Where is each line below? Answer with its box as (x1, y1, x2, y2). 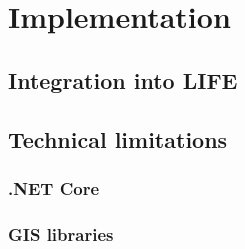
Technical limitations (8, 123, 228, 154)
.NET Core (8, 175, 100, 200)
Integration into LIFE (8, 64, 238, 95)
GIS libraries (8, 221, 114, 246)
